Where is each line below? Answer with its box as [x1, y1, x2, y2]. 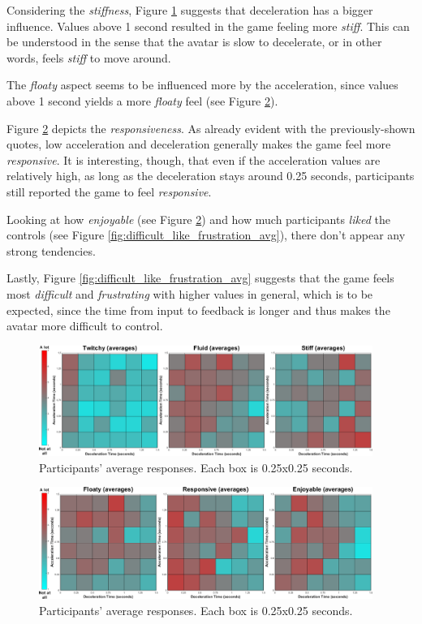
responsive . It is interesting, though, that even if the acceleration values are [6, 151, 381, 168]
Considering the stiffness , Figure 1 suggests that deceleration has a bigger [6, 2, 373, 18]
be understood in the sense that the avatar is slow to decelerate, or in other [6, 33, 382, 50]
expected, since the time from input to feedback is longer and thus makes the [6, 301, 390, 318]
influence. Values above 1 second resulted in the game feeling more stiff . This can [6, 17, 410, 34]
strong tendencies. [6, 242, 96, 259]
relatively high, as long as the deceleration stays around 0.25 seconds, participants [6, 167, 415, 184]
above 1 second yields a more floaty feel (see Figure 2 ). [6, 92, 278, 109]
